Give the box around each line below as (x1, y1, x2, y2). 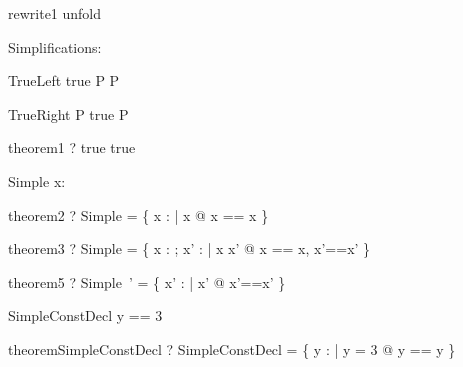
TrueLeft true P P (8, 70, 120, 91)
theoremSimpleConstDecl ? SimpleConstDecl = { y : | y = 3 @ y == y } (8, 338, 456, 359)
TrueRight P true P (8, 103, 129, 124)
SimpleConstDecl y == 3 (8, 305, 163, 326)
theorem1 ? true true (8, 137, 136, 158)
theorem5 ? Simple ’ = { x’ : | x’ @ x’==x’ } (8, 271, 286, 292)
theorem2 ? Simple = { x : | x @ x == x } (8, 204, 269, 225)
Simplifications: (8, 36, 102, 57)
